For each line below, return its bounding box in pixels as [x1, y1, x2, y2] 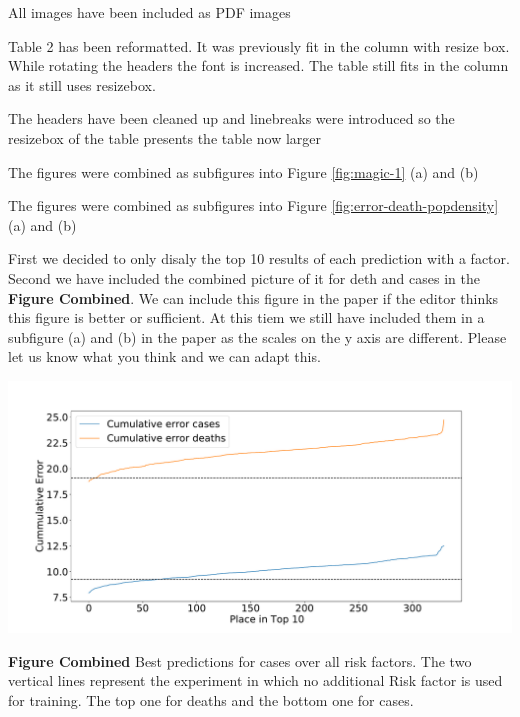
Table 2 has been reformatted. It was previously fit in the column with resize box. [8, 35, 510, 56]
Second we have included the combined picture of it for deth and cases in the [8, 267, 480, 288]
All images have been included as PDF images [8, 2, 291, 22]
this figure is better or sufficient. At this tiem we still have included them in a [8, 307, 485, 328]
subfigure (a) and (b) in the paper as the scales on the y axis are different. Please [8, 326, 507, 347]
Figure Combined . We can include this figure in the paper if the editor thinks [8, 287, 499, 308]
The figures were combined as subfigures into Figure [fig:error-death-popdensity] [8, 195, 499, 216]
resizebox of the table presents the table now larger [8, 127, 322, 148]
